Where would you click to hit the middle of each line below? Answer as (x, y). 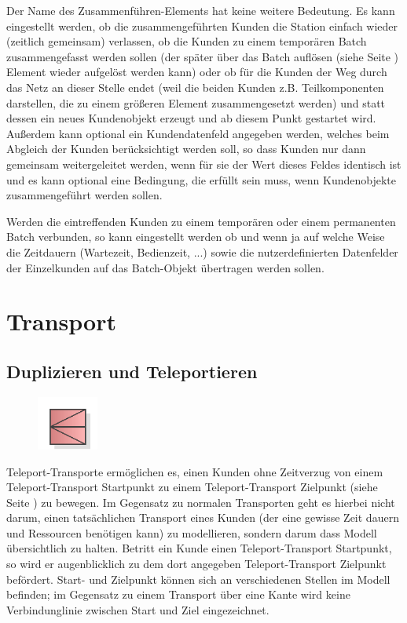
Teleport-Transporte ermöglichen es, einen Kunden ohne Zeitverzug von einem (195, 471)
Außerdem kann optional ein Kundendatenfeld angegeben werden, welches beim (198, 133)
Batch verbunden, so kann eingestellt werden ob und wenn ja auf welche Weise (196, 237)
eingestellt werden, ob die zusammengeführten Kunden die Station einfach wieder (202, 26)
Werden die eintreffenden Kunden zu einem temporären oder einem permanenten (201, 221)
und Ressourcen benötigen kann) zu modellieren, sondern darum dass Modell (192, 532)
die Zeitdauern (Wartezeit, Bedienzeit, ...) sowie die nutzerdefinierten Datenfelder (202, 251)
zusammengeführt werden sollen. (84, 195)
